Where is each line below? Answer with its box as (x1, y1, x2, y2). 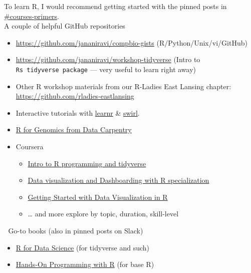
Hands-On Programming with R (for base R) (16, 259, 154, 269)
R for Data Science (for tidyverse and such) (16, 242, 150, 252)
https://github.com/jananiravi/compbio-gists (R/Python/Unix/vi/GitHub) (16, 37, 247, 48)
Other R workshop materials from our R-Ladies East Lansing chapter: (16, 81, 231, 91)
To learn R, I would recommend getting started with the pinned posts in (4, 1, 227, 11)
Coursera (16, 141, 44, 151)
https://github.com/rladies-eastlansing (16, 91, 134, 101)
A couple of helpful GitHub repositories (4, 21, 125, 31)
